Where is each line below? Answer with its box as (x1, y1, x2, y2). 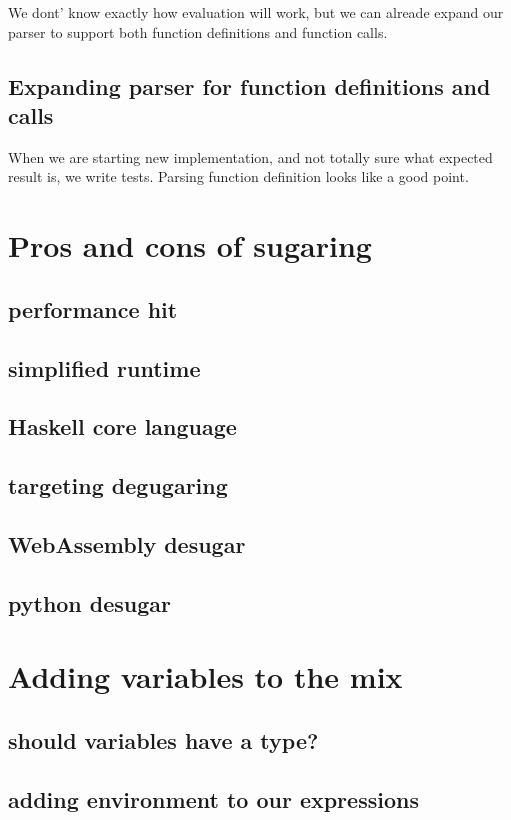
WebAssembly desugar (8, 528, 246, 559)
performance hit (8, 293, 178, 324)
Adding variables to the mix (8, 656, 403, 697)
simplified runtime (8, 352, 201, 383)
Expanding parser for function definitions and (8, 70, 491, 101)
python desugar (8, 587, 172, 618)
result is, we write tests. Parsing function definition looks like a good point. (8, 166, 469, 187)
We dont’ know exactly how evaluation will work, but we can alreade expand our (8, 2, 504, 22)
